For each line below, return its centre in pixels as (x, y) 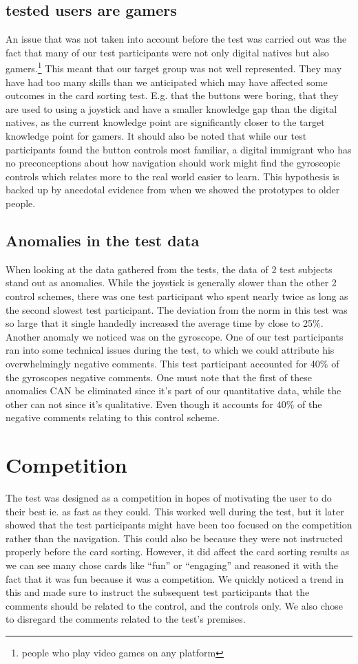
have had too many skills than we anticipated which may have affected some (167, 82)
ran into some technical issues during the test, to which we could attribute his (170, 350)
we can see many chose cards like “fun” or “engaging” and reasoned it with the (172, 565)
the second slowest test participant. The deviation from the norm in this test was (177, 309)
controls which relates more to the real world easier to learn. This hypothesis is (172, 176)
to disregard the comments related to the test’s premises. (126, 619)
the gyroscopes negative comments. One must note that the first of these (159, 377)
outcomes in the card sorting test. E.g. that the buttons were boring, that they (172, 95)
